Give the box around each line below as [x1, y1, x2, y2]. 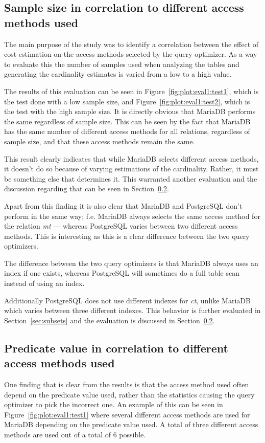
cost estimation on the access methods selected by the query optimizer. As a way [4, 49, 257, 59]
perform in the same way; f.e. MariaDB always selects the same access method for [4, 210, 260, 221]
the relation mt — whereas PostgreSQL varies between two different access [4, 220, 238, 231]
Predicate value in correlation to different [4, 340, 228, 356]
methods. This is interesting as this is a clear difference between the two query [4, 230, 250, 241]
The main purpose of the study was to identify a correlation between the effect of [4, 38, 259, 49]
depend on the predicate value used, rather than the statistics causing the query [4, 389, 255, 400]
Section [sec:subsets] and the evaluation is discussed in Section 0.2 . [4, 315, 215, 325]
